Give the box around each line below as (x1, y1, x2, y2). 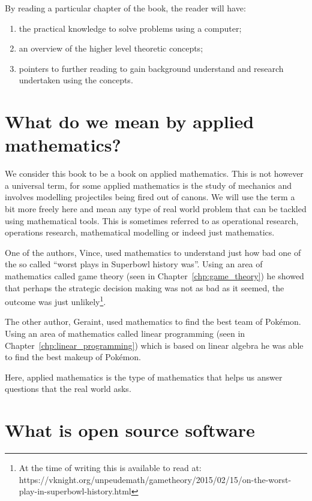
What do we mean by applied (5, 109, 254, 134)
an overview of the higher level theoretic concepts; (19, 42, 203, 55)
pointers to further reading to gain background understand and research (19, 62, 284, 74)
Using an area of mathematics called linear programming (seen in (5, 327, 245, 340)
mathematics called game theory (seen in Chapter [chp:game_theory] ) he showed (5, 270, 304, 282)
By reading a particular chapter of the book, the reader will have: (5, 2, 246, 14)
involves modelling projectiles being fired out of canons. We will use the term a (5, 191, 295, 203)
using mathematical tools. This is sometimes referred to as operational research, (5, 214, 299, 227)
